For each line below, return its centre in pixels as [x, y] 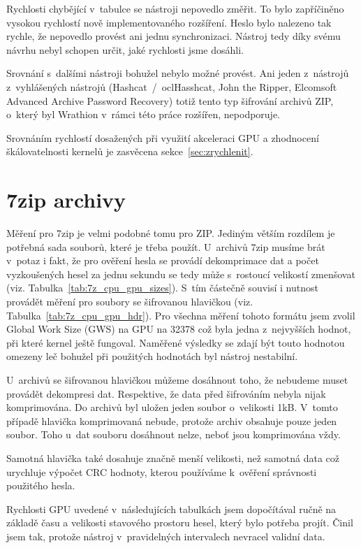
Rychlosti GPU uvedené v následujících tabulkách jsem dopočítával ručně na [171, 509]
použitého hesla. [41, 485]
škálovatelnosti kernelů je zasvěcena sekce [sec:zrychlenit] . [130, 151]
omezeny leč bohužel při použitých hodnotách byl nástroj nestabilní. [152, 356]
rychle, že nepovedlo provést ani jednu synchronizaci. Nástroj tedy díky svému [174, 36]
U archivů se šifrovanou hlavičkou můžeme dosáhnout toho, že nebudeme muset [177, 380]
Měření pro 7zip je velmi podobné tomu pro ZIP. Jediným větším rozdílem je [171, 233]
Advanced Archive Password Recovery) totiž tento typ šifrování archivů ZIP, [170, 100]
